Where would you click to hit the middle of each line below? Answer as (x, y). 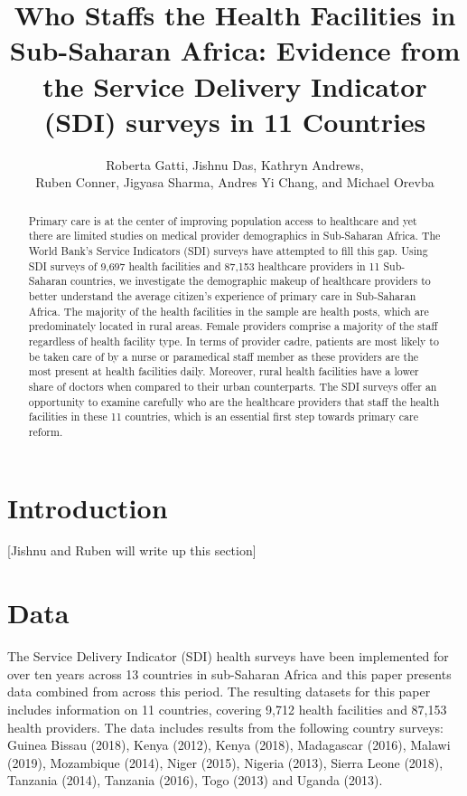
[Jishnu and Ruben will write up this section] (132, 550)
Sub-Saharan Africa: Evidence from (235, 50)
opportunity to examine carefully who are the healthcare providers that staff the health (234, 401)
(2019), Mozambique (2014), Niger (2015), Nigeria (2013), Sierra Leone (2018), (225, 762)
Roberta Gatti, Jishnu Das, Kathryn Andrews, (235, 164)
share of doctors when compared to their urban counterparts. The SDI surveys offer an (233, 386)
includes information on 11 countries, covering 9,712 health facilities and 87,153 (227, 709)
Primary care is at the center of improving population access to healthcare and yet (223, 220)
